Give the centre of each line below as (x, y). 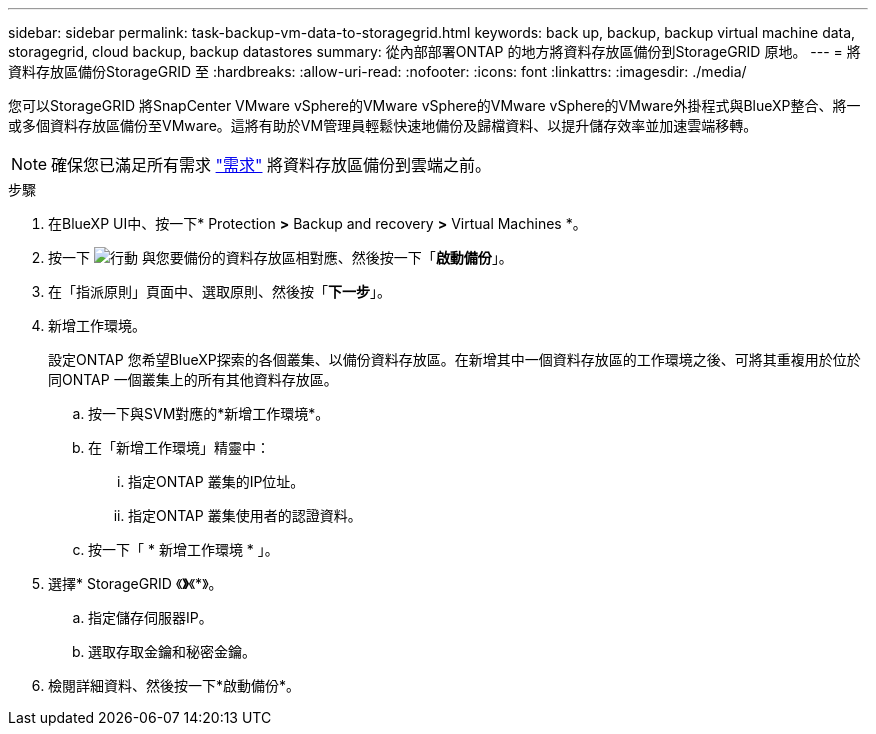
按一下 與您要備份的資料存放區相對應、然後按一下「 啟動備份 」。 (280, 257)
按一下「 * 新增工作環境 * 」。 (183, 549)
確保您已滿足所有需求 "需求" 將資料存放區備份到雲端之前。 (271, 165)
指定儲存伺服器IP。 (150, 617)
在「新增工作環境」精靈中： (179, 447)
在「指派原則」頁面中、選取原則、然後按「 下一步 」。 (219, 291)
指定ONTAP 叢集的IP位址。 (216, 481)
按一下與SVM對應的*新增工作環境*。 (209, 413)
